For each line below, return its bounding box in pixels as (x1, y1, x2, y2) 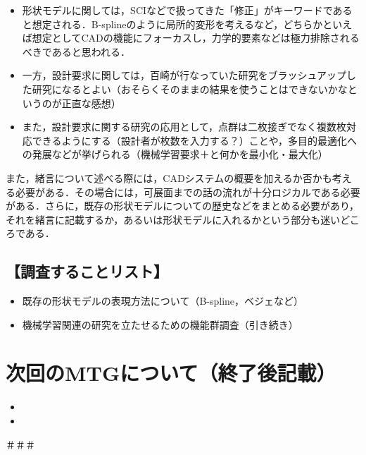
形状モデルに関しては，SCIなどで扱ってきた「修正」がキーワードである (22, 3, 353, 17)
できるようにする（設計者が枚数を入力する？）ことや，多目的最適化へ (32, 133, 358, 147)
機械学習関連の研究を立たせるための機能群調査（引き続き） (22, 317, 298, 332)
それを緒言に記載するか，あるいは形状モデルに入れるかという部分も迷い (6, 212, 341, 226)
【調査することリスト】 (6, 260, 168, 282)
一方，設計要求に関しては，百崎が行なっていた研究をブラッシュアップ (22, 68, 347, 83)
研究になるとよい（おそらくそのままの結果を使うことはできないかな (32, 81, 348, 96)
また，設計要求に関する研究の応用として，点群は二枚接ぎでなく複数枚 (22, 119, 347, 134)
